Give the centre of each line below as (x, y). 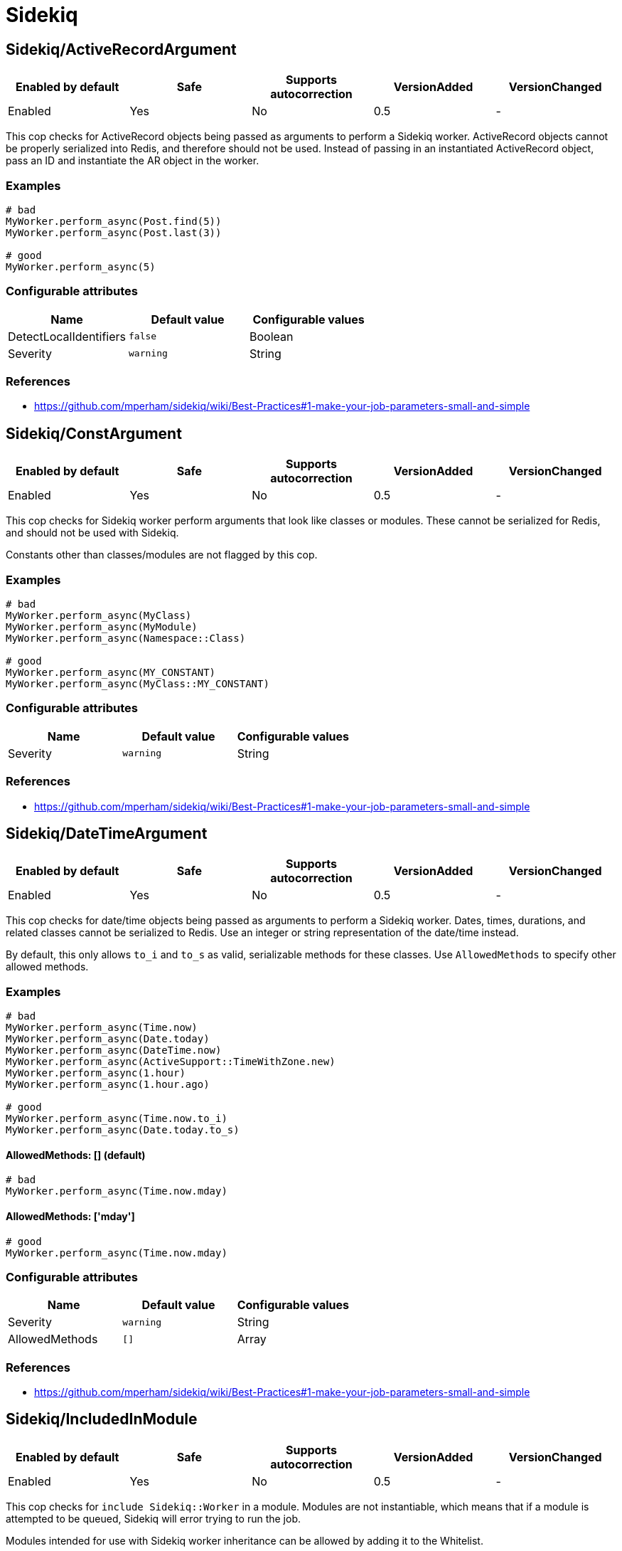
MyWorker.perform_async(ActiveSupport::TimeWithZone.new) (171, 1062)
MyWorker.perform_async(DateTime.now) (114, 1050)
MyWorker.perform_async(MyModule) (102, 627)
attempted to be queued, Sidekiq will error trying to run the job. (153, 1518)
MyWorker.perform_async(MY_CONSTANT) (111, 673)
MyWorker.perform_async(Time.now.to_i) (117, 1119)
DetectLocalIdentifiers (67, 336)
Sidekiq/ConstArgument (94, 433)
